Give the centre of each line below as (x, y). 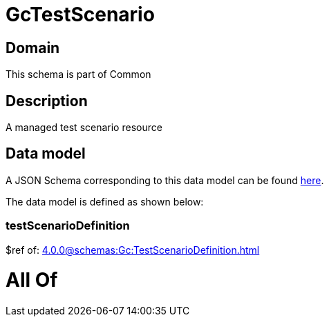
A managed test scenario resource (84, 128)
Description (47, 101)
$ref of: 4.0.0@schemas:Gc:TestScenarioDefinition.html (133, 250)
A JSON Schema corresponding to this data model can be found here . (165, 180)
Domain (33, 48)
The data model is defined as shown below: (105, 201)
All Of (32, 280)
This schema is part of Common (78, 74)
